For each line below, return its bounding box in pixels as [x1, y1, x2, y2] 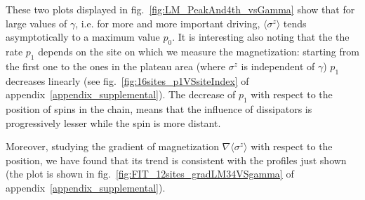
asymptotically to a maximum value [6, 29, 160, 44]
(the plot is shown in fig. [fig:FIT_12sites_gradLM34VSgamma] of [6, 166, 294, 181]
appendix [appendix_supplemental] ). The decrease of [6, 87, 236, 102]
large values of [6, 15, 67, 30]
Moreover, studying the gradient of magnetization [6, 139, 219, 154]
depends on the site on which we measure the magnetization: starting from [38, 44, 359, 58]
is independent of [241, 58, 315, 73]
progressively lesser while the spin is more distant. [6, 115, 221, 130]
